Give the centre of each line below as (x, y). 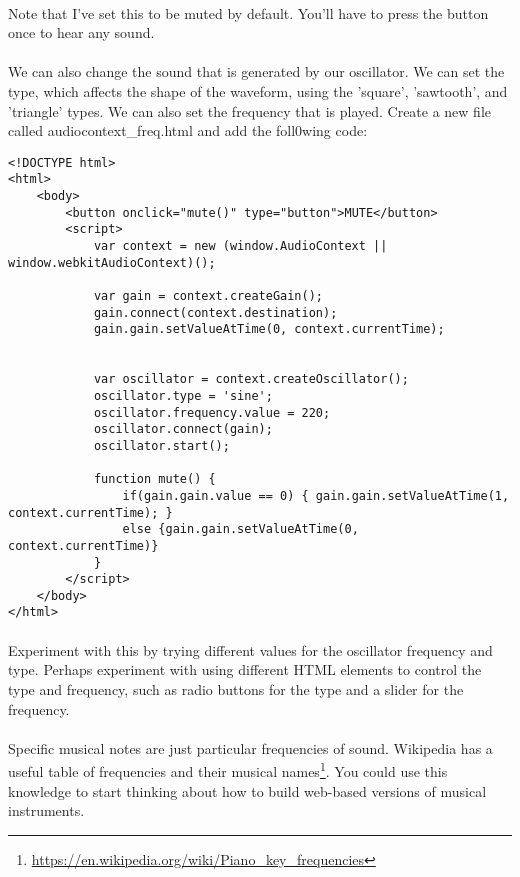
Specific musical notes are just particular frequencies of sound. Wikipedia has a (250, 747)
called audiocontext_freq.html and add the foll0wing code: (188, 130)
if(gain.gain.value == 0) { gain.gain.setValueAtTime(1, (316, 495)
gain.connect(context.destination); (215, 312)
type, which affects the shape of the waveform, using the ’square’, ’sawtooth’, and (258, 90)
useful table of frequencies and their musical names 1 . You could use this (228, 769)
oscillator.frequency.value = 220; (212, 412)
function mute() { (154, 479)
